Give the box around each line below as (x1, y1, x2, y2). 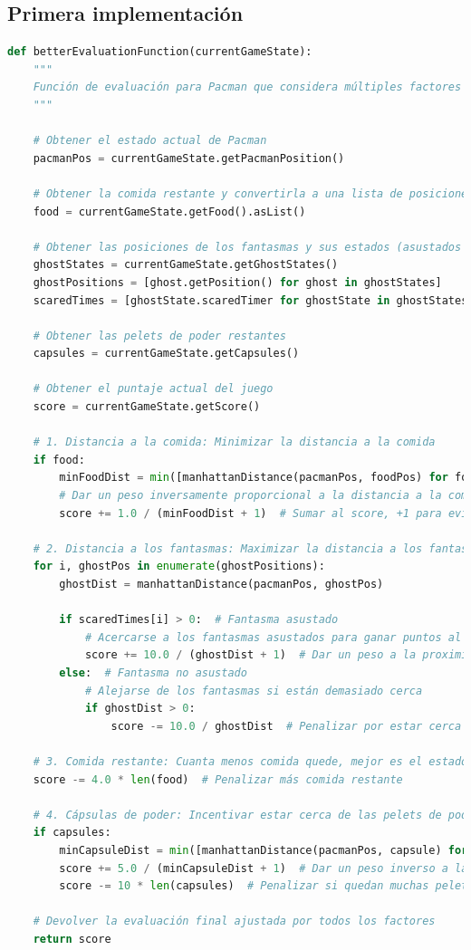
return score (33, 932, 111, 945)
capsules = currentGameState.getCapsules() (33, 347, 300, 360)
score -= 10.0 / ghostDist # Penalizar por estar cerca (111, 719, 462, 733)
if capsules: (33, 826, 111, 840)
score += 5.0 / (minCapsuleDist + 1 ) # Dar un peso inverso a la (59, 861, 468, 875)
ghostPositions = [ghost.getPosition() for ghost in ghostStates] (33, 275, 442, 289)
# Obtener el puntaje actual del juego (33, 382, 274, 396)
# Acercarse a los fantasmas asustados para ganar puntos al (84, 630, 462, 644)
